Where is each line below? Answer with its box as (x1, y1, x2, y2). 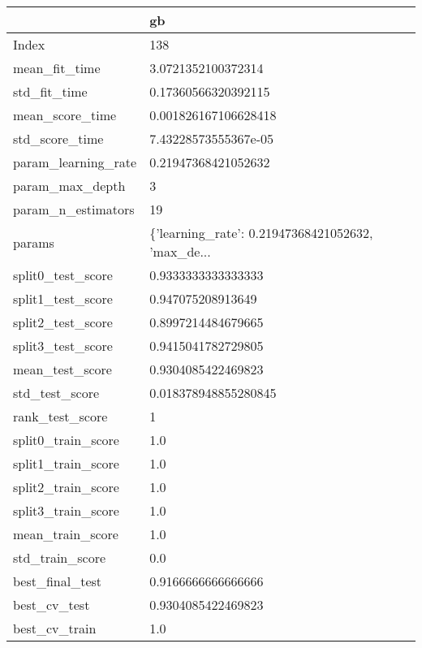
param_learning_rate (13, 153, 137, 171)
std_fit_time (13, 82, 88, 101)
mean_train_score (13, 525, 118, 543)
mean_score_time (13, 106, 117, 124)
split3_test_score (13, 336, 113, 355)
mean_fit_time (13, 58, 101, 77)
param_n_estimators (13, 200, 135, 218)
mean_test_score (13, 360, 112, 378)
